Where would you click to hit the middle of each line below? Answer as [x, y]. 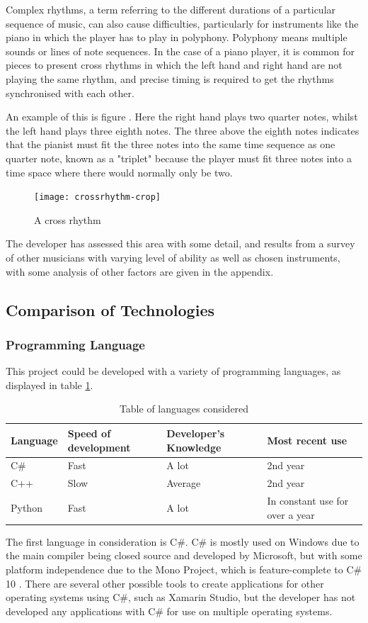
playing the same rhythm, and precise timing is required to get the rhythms [170, 78]
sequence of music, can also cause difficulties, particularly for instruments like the [182, 23]
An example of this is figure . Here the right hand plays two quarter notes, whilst [182, 117]
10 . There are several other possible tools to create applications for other [165, 583]
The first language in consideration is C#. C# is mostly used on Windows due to [183, 541]
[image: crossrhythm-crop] [97, 197]
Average [184, 483]
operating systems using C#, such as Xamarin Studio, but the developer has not [181, 597]
